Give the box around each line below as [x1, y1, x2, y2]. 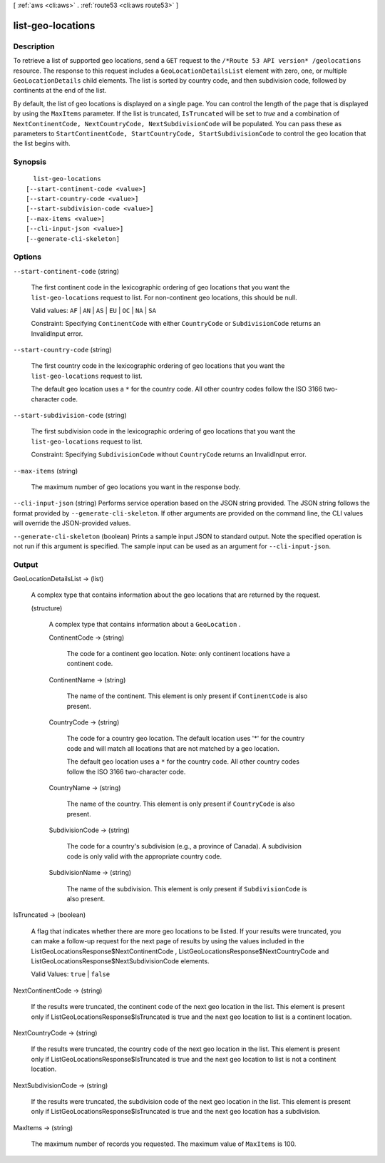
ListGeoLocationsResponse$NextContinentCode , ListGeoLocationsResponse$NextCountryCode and [31, 947, 329, 955]
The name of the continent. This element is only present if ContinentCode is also [66, 692, 308, 700]
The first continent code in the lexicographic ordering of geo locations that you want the [31, 283, 290, 292]
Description [13, 41, 55, 51]
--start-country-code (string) [13, 346, 112, 354]
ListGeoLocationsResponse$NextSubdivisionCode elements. [31, 957, 210, 965]
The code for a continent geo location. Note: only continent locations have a [66, 650, 290, 658]
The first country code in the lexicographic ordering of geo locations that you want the [31, 362, 285, 370]
